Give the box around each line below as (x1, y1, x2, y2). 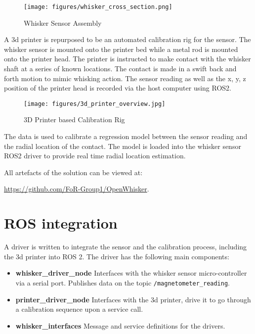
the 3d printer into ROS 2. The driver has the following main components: (4, 251, 229, 261)
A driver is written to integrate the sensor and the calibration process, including (4, 241, 247, 252)
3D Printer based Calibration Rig (24, 114, 125, 125)
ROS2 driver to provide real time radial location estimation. (4, 150, 186, 161)
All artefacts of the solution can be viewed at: (4, 167, 143, 177)
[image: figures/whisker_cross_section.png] (24, 3, 172, 10)
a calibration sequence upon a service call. (15, 304, 143, 314)
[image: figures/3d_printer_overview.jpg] (24, 100, 166, 107)
